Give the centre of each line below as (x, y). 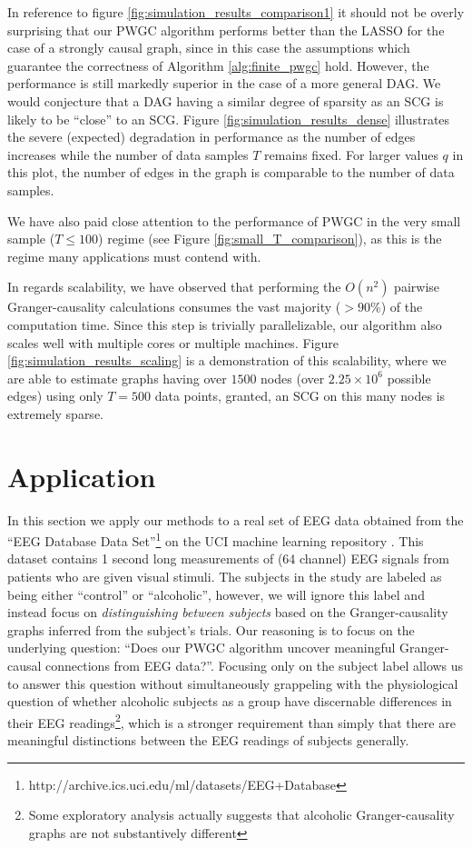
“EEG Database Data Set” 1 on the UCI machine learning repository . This (216, 539)
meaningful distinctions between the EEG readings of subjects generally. (208, 740)
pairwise (417, 287)
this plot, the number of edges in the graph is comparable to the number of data (231, 172)
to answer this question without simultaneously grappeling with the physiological (233, 683)
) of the (402, 307)
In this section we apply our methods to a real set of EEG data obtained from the (236, 519)
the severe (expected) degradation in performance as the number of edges (211, 137)
